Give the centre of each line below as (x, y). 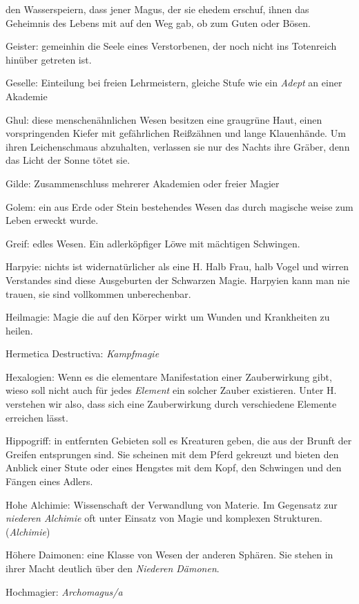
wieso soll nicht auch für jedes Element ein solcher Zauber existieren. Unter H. (171, 390)
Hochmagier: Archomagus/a (64, 591)
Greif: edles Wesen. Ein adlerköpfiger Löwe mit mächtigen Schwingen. (153, 243)
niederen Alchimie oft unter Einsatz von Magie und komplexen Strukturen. (164, 518)
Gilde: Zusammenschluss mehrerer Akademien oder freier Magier (143, 183)
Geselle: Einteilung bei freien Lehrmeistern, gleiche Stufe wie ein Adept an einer (174, 83)
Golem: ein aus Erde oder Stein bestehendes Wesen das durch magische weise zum (179, 206)
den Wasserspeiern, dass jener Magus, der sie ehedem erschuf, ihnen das (157, 9)
